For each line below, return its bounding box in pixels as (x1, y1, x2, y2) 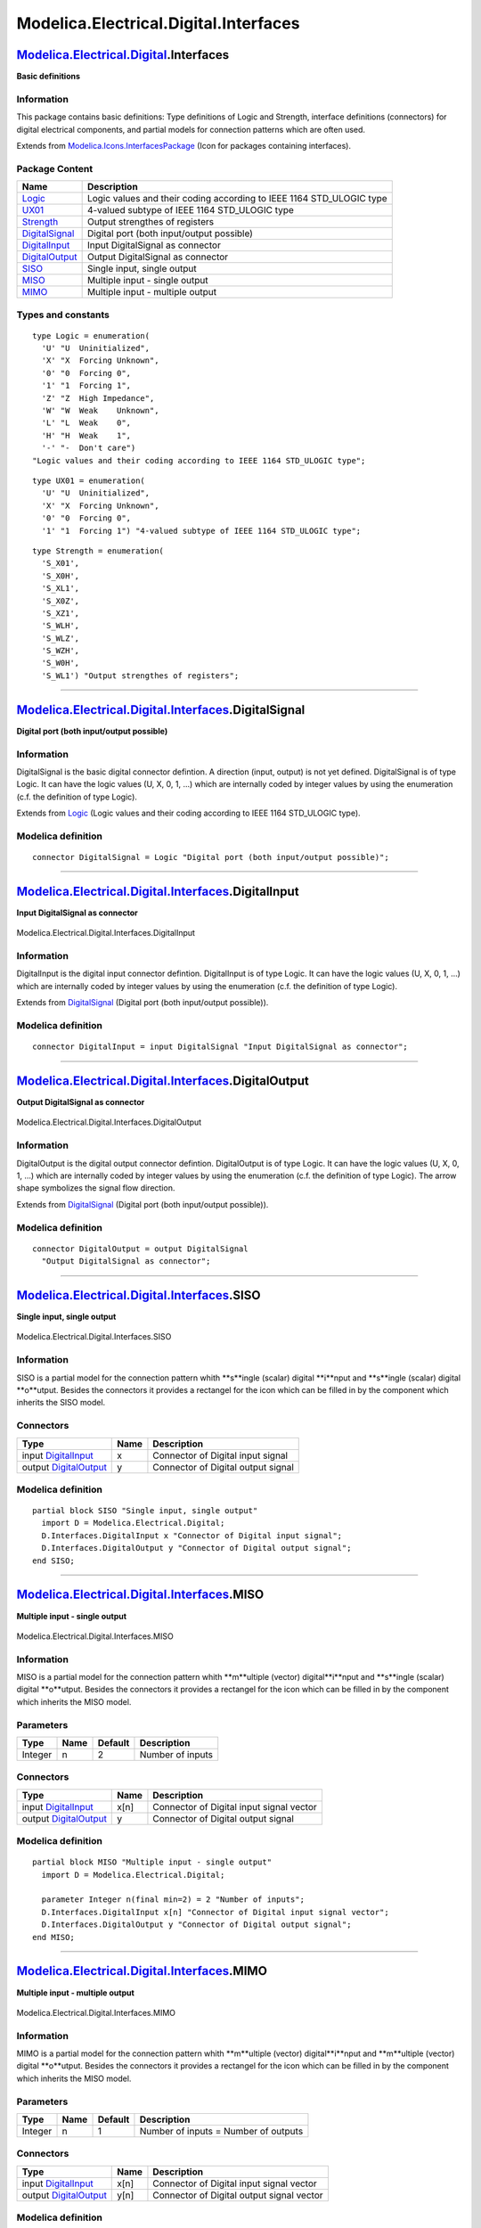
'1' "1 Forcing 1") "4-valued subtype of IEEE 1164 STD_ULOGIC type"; (41, 526, 362, 536)
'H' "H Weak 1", (41, 430, 132, 440)
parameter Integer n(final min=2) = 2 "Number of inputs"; (41, 1895, 305, 1904)
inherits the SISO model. (16, 1397, 106, 1408)
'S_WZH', (41, 646, 80, 656)
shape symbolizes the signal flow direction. (16, 1183, 175, 1193)
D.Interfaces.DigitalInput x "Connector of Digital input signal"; (41, 1530, 343, 1541)
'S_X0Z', (41, 595, 80, 606)
